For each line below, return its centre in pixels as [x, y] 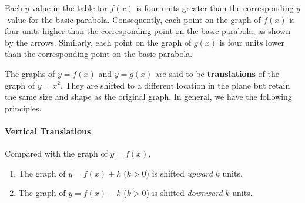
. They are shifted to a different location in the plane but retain [175, 85]
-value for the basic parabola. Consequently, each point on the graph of [133, 19]
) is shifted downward [184, 193]
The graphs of [30, 73]
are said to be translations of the [217, 73]
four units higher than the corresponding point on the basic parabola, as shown [148, 31]
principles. [23, 108]
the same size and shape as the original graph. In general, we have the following [148, 97]
